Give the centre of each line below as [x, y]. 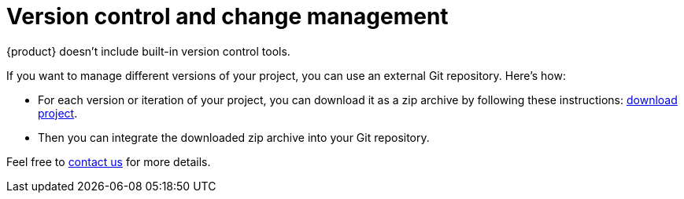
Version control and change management [227, 16]
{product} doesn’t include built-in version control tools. [148, 51]
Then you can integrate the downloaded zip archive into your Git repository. [234, 137]
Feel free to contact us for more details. [109, 161]
